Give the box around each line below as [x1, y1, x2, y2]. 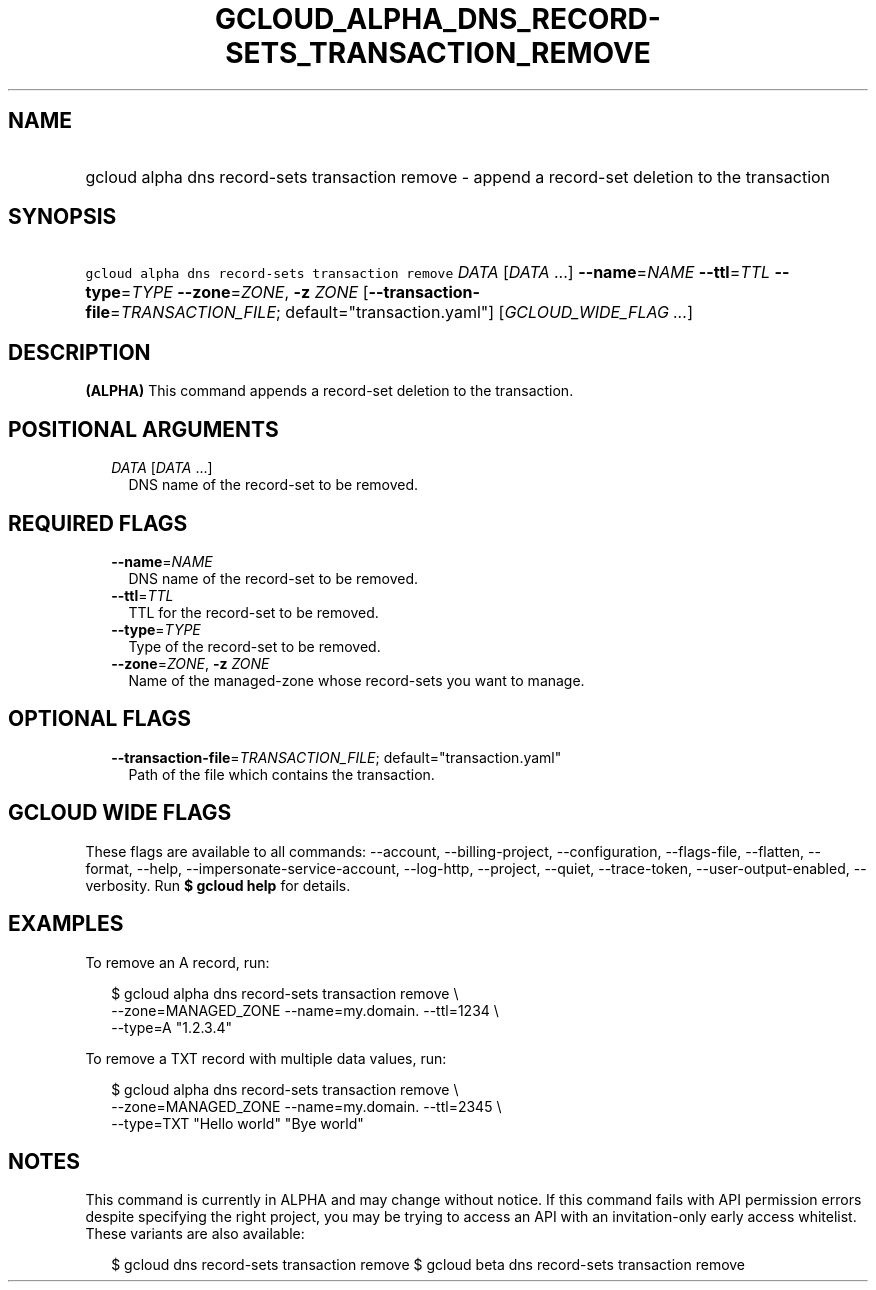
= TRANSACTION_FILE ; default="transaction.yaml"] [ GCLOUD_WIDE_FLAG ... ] [110, 302, 694, 323]
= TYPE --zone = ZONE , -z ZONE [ [120, 282, 369, 303]
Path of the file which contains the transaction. [128, 765, 435, 783]
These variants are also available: [85, 1225, 305, 1243]
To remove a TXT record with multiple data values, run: [85, 1049, 447, 1067]
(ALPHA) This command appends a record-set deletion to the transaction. [85, 382, 574, 400]
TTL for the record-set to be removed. [128, 603, 379, 621]
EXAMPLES [8, 911, 124, 937]
